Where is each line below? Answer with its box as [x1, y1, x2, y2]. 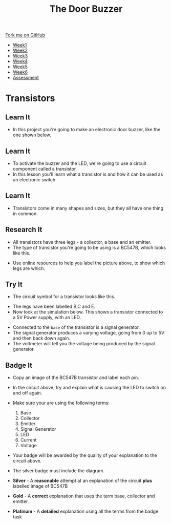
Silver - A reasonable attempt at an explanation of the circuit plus [12, 477, 153, 484]
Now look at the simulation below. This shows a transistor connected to [12, 309, 163, 315]
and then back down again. [12, 335, 71, 341]
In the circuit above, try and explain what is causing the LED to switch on [12, 385, 166, 391]
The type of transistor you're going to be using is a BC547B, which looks [12, 244, 166, 250]
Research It [5, 225, 42, 234]
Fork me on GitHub [5, 32, 45, 38]
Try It [5, 280, 23, 289]
